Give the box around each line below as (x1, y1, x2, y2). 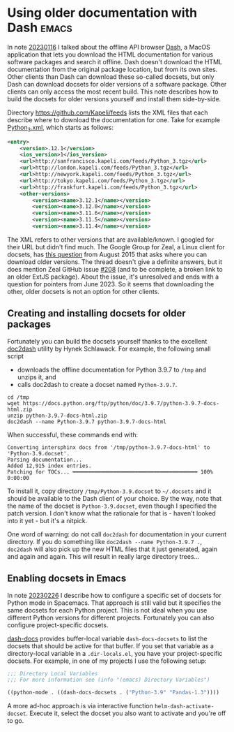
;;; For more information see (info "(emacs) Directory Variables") (7, 676, 210, 684)
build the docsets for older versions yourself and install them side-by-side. (7, 94, 221, 103)
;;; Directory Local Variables (7, 670, 98, 677)
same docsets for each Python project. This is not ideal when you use (7, 606, 208, 614)
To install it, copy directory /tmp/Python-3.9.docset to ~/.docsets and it (7, 487, 212, 495)
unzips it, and (17, 372, 57, 381)
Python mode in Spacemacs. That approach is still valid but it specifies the (7, 599, 221, 607)
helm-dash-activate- (154, 703, 214, 710)
